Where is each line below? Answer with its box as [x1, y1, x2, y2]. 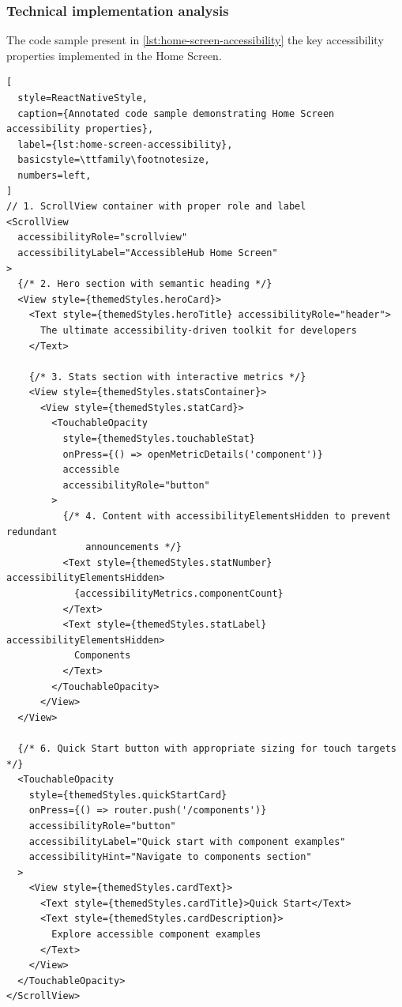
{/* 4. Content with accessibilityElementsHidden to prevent [62, 511, 391, 522]
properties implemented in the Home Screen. [6, 47, 222, 63]
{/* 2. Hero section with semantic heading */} [17, 278, 272, 290]
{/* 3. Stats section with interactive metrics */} [28, 371, 306, 383]
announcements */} [85, 541, 182, 553]
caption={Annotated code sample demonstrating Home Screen [17, 107, 335, 119]
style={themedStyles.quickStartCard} [28, 789, 227, 801]
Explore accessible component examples [51, 929, 261, 941]
